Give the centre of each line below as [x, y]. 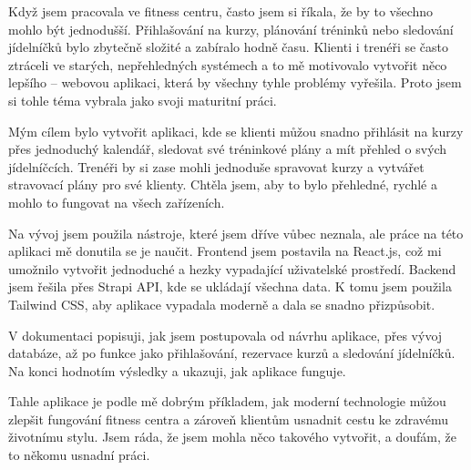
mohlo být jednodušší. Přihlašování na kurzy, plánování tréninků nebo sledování [231, 29]
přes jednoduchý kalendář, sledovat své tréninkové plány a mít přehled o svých [228, 149]
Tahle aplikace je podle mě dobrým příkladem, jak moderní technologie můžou [227, 401]
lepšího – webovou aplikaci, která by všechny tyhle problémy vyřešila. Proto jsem [235, 82]
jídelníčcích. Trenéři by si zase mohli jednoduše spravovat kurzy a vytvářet [216, 166]
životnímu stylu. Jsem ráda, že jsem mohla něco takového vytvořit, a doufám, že [233, 437]
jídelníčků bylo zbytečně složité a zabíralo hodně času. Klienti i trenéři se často [229, 47]
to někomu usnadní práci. [79, 455]
